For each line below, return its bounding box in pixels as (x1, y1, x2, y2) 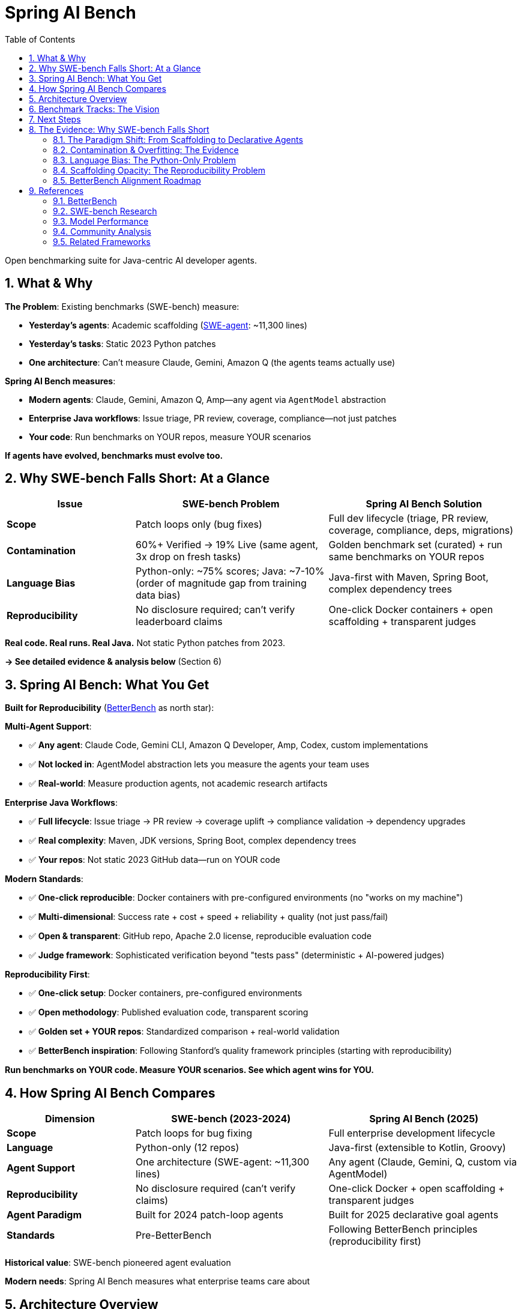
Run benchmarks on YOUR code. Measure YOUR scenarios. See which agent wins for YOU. (5, 1065, 375, 1075)
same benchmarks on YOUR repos (328, 551, 484, 563)
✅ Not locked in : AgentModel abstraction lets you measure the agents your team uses (29, 759, 370, 770)
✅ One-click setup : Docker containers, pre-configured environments (29, 988, 303, 999)
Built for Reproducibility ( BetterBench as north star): (5, 703, 214, 713)
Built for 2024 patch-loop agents (136, 1209, 283, 1221)
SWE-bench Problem (182, 498, 280, 510)
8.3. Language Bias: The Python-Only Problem (53, 154, 236, 165)
